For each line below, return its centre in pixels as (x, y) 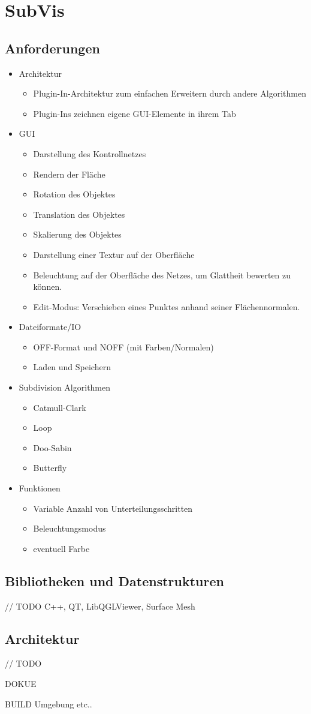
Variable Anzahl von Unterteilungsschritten (113, 508)
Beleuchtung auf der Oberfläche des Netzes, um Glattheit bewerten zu (162, 274)
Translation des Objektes (79, 214)
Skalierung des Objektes (77, 234)
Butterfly (50, 468)
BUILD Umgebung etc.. (49, 703)
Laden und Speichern (72, 367)
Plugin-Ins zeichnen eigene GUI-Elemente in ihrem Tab (135, 113)
